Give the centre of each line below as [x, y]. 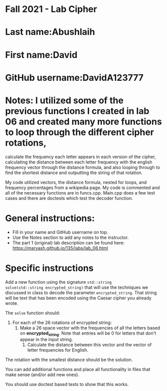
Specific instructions [49, 268]
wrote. [12, 303]
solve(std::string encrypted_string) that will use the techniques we [77, 287]
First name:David [41, 55]
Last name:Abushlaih [50, 32]
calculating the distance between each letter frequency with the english [79, 162]
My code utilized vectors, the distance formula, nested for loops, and [76, 182]
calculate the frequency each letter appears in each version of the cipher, [81, 157]
